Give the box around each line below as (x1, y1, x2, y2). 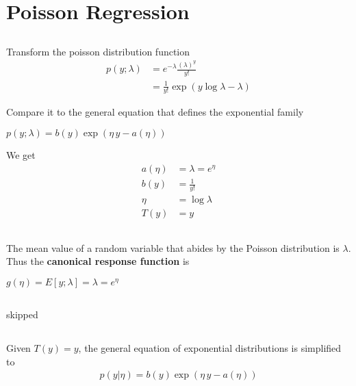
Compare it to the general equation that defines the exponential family (6, 105, 304, 119)
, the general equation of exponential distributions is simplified (78, 341, 342, 355)
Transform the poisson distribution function (6, 44, 190, 58)
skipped (6, 307, 38, 322)
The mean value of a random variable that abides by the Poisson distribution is (6, 240, 340, 255)
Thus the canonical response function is (6, 254, 190, 268)
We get (6, 148, 36, 162)
